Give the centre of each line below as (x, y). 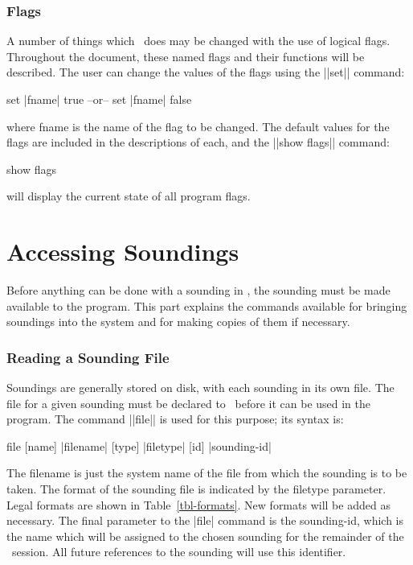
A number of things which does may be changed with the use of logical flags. (198, 41)
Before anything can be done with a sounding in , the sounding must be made (198, 290)
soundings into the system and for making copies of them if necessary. (178, 322)
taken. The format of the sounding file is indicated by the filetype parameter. (196, 489)
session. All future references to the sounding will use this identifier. (179, 552)
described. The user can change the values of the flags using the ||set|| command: (206, 72)
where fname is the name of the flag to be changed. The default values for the (198, 126)
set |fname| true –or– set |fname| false (99, 99)
